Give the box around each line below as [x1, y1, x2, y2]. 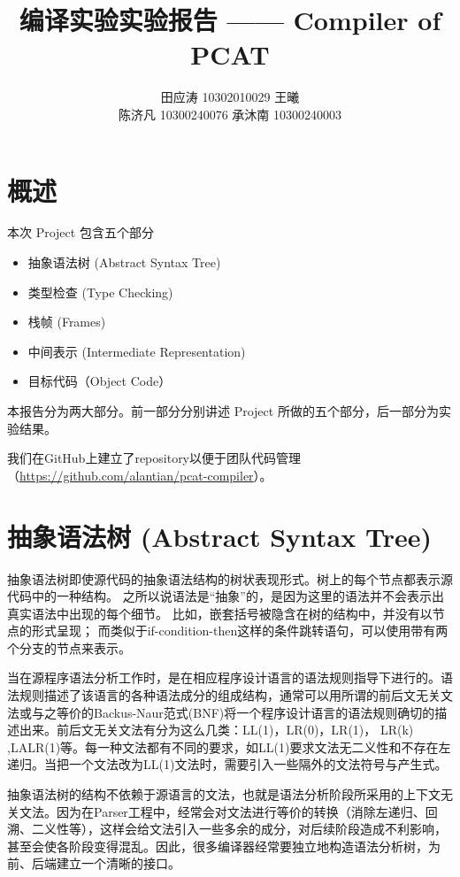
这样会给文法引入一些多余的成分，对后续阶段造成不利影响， [99, 819, 447, 838]
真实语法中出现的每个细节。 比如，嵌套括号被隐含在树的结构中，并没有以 [7, 604, 433, 622]
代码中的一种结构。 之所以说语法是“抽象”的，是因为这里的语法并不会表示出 [7, 587, 444, 605]
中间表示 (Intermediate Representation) [27, 342, 246, 360]
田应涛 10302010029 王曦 [160, 88, 300, 106]
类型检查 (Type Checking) [27, 282, 173, 301]
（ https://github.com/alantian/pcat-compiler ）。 [7, 465, 272, 484]
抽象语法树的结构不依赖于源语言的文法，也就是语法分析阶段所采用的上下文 [7, 785, 441, 804]
